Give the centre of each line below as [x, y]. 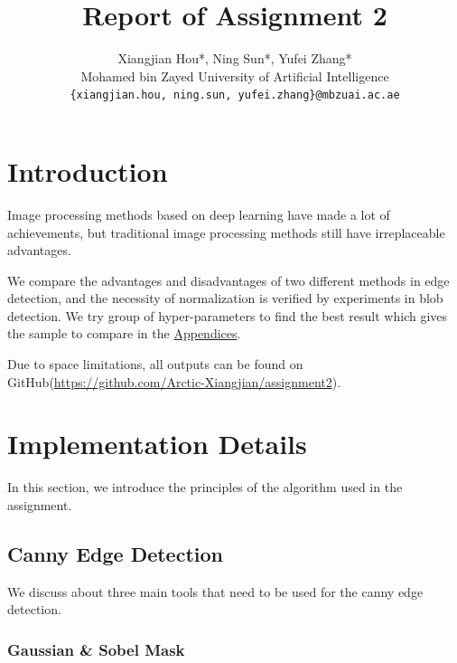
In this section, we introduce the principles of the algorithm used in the [205, 487]
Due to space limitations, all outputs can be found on [155, 364]
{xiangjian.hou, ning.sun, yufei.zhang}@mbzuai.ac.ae [235, 95]
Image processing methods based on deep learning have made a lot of [199, 214]
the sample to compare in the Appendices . [124, 333]
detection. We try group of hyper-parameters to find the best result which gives [228, 315]
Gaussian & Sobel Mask [96, 649]
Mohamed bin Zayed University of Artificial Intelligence [235, 76]
